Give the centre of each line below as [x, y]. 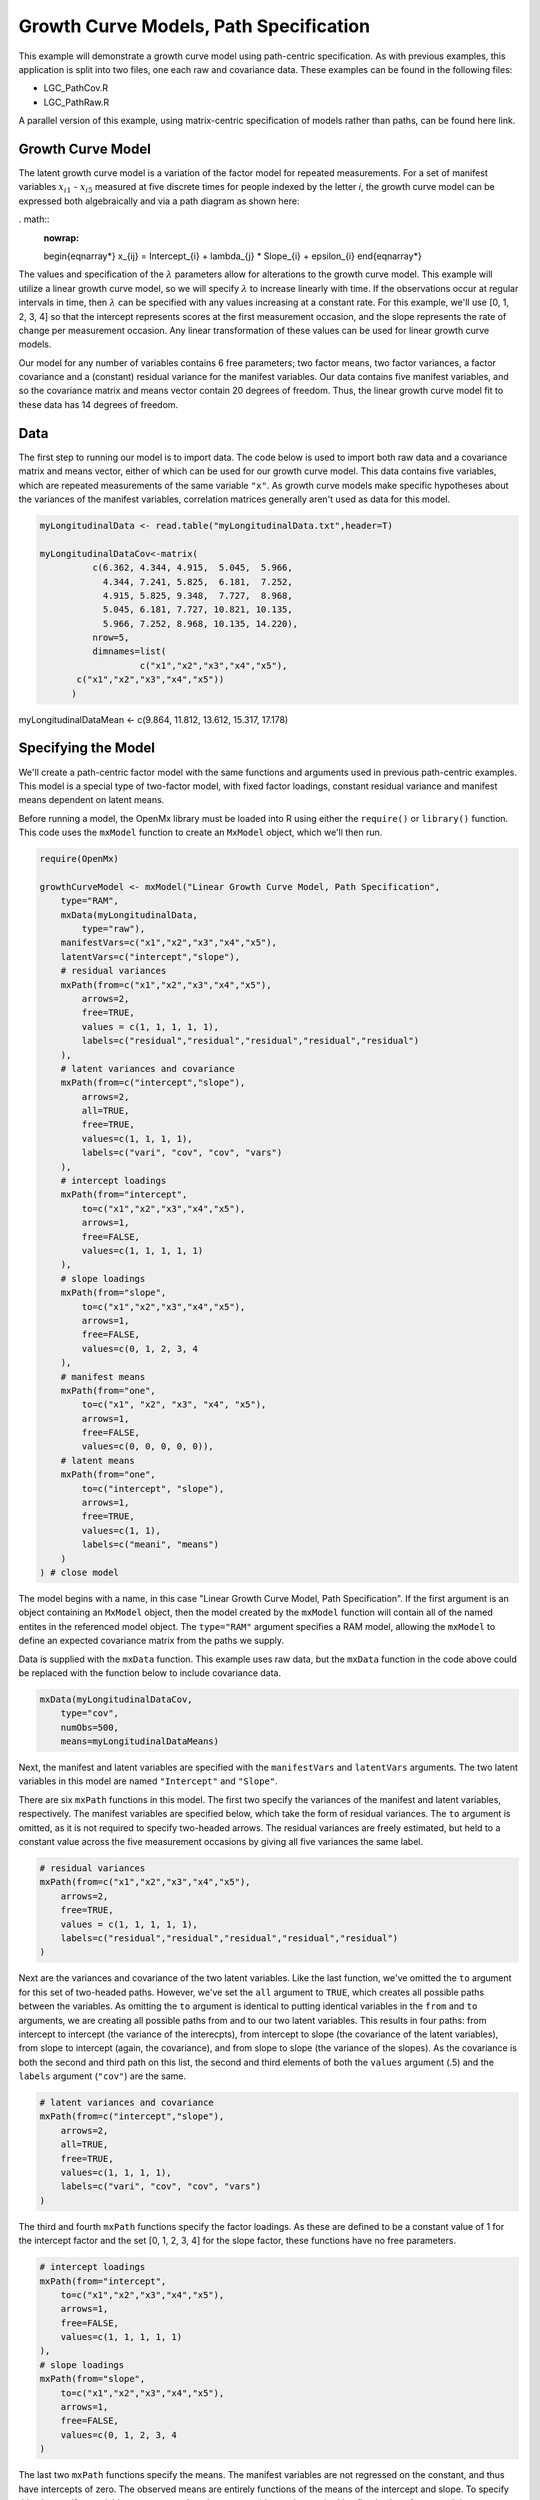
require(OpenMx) [79, 859]
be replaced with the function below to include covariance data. [150, 1672]
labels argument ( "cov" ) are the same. [102, 2076]
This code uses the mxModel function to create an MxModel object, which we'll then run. [200, 832]
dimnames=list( [129, 651]
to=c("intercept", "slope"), [153, 1488]
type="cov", [90, 1713]
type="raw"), [113, 929]
